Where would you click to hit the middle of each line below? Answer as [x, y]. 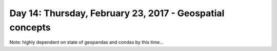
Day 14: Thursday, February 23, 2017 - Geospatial [117, 13]
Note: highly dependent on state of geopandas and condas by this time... [87, 42]
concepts [30, 27]
